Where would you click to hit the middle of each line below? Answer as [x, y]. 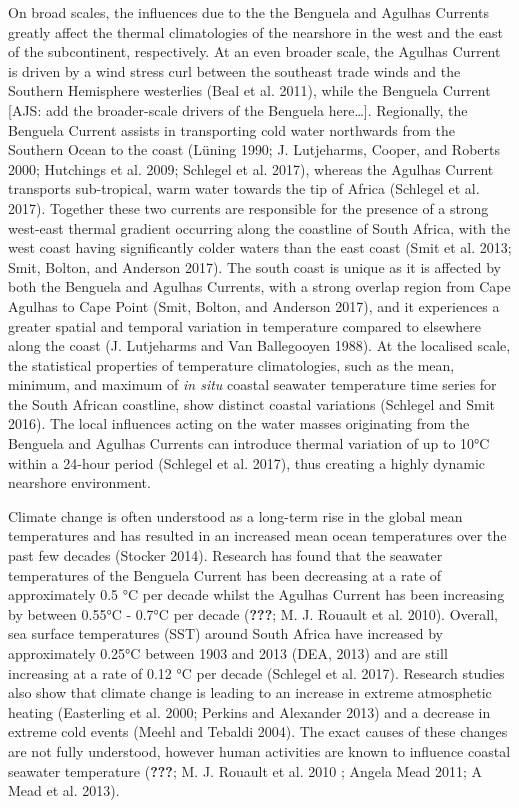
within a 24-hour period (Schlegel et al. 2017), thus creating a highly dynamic [247, 462]
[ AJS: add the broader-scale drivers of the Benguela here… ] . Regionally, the [238, 109]
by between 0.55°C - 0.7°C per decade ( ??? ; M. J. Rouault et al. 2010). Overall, [253, 613]
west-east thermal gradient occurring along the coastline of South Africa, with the [259, 227]
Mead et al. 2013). [64, 790]
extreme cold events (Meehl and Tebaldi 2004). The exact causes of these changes [258, 731]
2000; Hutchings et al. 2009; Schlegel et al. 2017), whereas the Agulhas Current [251, 168]
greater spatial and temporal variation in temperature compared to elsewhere [244, 325]
